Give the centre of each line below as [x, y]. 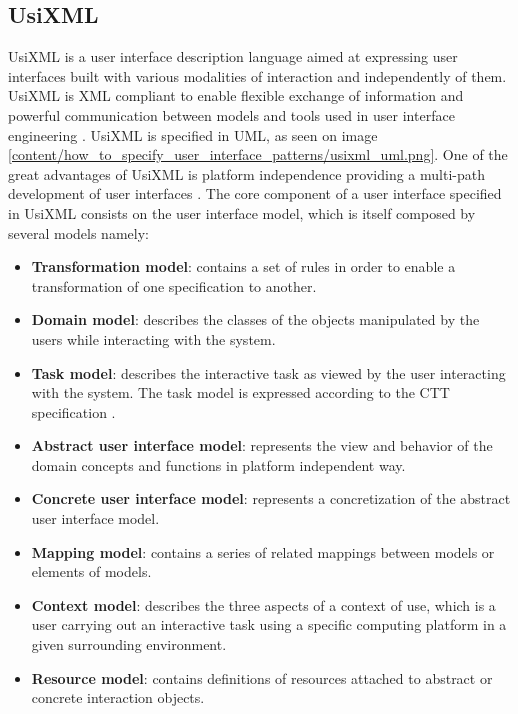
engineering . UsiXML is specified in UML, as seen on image [193, 134]
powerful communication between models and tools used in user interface [231, 114]
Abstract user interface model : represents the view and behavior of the [262, 445]
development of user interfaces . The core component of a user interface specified [255, 193]
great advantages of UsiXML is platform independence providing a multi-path [246, 173]
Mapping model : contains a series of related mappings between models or [263, 551]
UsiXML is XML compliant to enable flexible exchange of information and [236, 95]
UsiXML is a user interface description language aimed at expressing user [233, 56]
